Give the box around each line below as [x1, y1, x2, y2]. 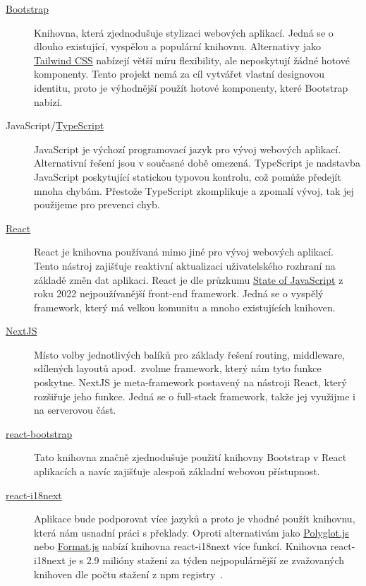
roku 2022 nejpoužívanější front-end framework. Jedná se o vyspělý [34, 286, 324, 301]
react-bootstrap [6, 426, 73, 441]
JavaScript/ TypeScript [6, 118, 104, 133]
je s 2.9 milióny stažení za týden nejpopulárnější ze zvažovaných [68, 553, 345, 567]
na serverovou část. [34, 402, 116, 417]
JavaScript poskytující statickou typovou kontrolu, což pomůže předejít [34, 169, 341, 184]
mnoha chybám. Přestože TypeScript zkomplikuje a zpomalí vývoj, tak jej [34, 183, 354, 198]
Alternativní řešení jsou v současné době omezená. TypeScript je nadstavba [34, 155, 360, 170]
